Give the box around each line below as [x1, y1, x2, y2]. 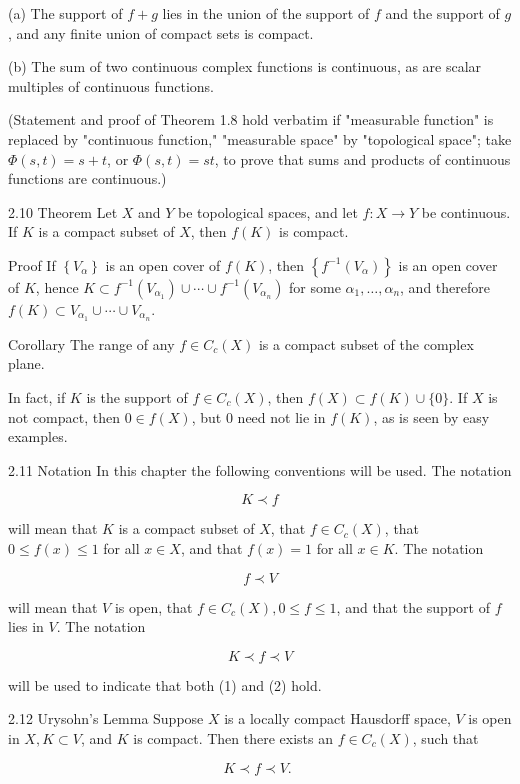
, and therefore [400, 276, 490, 297]
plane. [8, 353, 45, 374]
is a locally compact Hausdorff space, [224, 708, 451, 729]
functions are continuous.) [8, 168, 167, 189]
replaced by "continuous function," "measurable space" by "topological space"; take [8, 128, 512, 149]
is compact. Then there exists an [133, 727, 333, 748]
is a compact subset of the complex [258, 333, 474, 354]
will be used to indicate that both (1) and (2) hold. [8, 674, 322, 695]
